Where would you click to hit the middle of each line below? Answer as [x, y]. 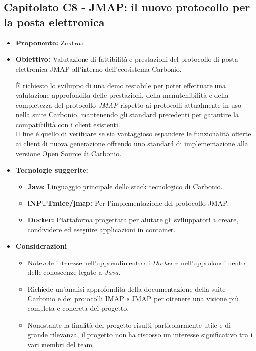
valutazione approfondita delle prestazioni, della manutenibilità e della [122, 95]
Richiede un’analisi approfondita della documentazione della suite [127, 288]
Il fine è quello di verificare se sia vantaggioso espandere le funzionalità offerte [133, 134]
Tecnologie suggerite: [52, 170]
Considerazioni [41, 246]
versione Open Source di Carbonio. [68, 153]
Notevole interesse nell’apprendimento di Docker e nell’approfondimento [136, 262]
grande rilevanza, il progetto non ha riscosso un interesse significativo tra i [140, 334]
